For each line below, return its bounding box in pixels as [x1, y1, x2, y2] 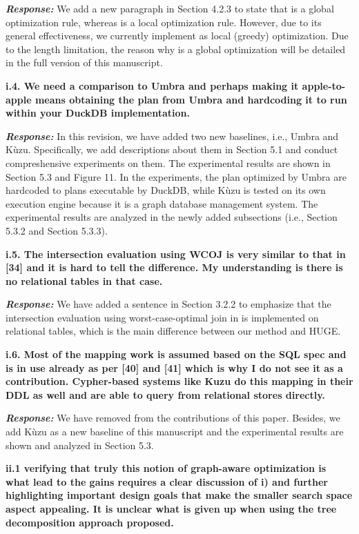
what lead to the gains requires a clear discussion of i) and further [6, 474, 328, 488]
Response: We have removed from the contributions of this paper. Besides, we [6, 411, 340, 425]
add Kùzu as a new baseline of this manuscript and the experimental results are [6, 424, 344, 439]
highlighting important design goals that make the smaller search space [6, 488, 353, 502]
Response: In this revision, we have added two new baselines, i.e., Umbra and [6, 128, 339, 143]
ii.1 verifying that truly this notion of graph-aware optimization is [6, 461, 327, 475]
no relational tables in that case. [6, 273, 163, 288]
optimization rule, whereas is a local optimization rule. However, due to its [6, 14, 322, 29]
